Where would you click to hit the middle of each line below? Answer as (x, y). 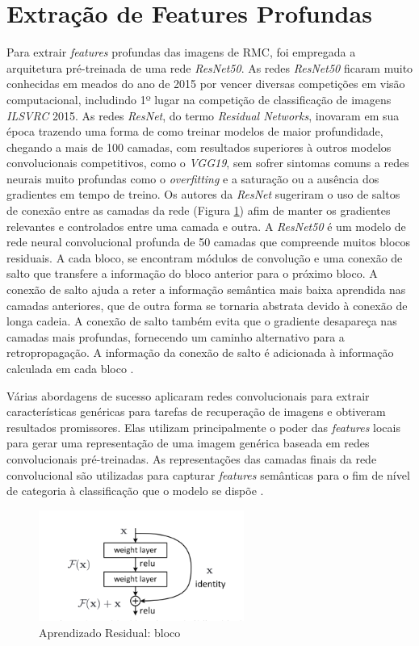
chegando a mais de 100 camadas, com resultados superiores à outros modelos (199, 147)
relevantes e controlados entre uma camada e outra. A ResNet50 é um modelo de (206, 226)
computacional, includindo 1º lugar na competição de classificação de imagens (199, 99)
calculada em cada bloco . (70, 368)
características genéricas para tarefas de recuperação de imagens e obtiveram (196, 411)
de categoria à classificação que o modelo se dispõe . (135, 491)
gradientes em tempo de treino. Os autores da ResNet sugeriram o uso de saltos (203, 194)
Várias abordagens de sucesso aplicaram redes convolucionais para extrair (188, 395)
